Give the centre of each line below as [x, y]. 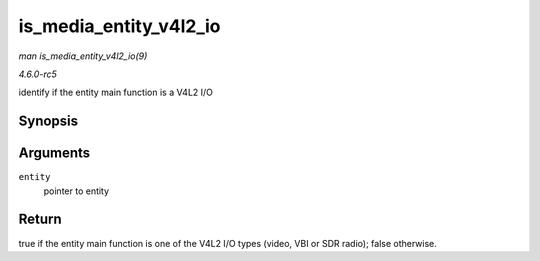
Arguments [54, 153]
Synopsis [48, 121]
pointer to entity [76, 191]
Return [40, 219]
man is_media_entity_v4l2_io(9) [83, 56]
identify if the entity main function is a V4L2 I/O [116, 92]
